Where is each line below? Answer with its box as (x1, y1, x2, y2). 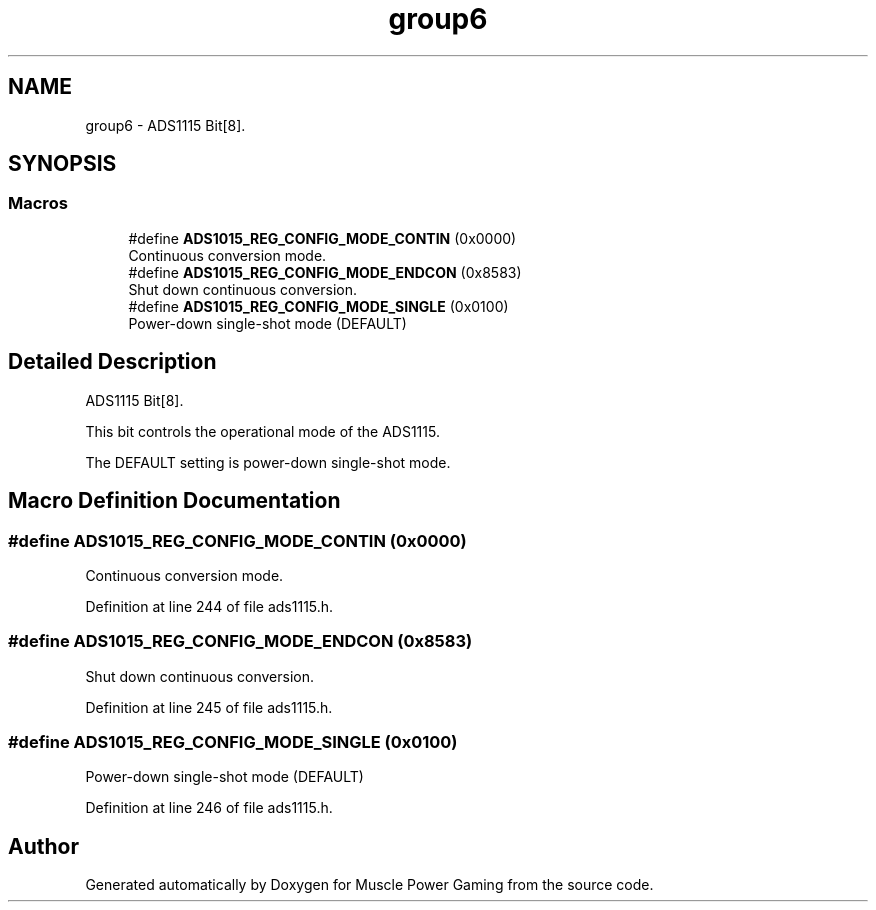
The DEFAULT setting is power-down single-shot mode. (85, 453, 451, 471)
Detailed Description (8, 349, 217, 375)
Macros (8, 193, 68, 214)
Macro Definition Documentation (8, 488, 341, 514)
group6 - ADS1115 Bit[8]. (85, 116, 246, 134)
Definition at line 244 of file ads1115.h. (85, 597, 334, 615)
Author (8, 833, 79, 859)
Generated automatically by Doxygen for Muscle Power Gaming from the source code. (85, 876, 654, 894)
